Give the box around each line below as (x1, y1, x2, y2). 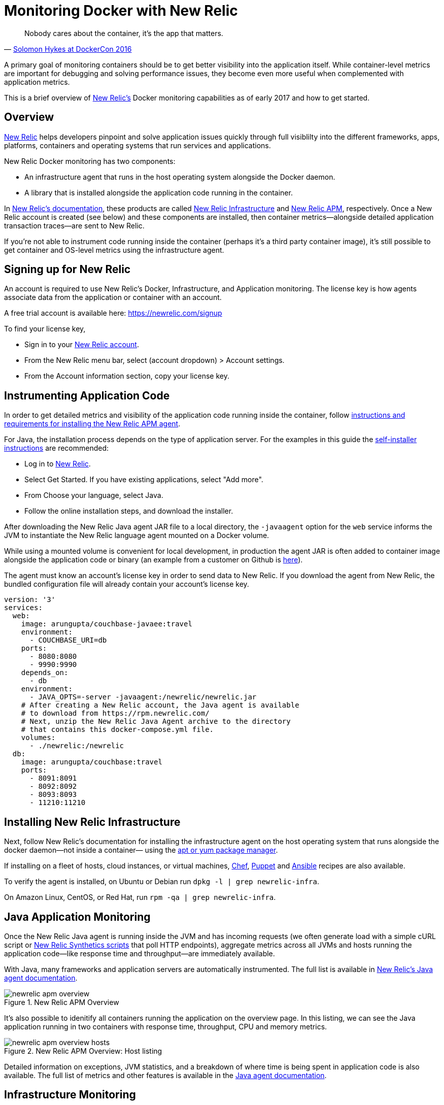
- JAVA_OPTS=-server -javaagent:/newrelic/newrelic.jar (29, 693, 257, 701)
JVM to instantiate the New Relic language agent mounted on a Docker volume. (4, 531, 269, 540)
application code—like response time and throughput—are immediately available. (4, 949, 275, 958)
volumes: (21, 733, 56, 742)
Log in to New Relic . (24, 459, 91, 468)
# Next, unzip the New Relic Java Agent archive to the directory (21, 717, 291, 726)
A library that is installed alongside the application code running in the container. (24, 188, 293, 197)
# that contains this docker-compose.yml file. (21, 725, 214, 734)
